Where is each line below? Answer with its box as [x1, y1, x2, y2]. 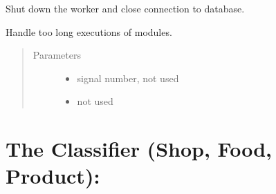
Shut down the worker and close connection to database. [6, 1, 245, 15]
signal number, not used [77, 70, 179, 85]
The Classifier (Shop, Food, [6, 135, 272, 163]
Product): [6, 162, 100, 190]
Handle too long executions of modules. [6, 24, 172, 39]
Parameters [33, 48, 81, 62]
